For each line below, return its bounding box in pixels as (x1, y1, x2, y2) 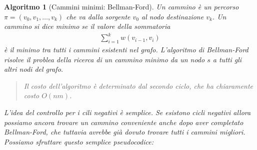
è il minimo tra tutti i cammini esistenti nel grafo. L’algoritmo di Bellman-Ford (4, 44, 248, 55)
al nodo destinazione (141, 11, 204, 21)
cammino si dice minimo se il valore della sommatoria (4, 21, 170, 31)
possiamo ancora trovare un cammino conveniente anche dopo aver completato (4, 117, 243, 127)
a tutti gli (212, 54, 242, 64)
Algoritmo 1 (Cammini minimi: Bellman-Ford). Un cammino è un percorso (4, 1, 239, 11)
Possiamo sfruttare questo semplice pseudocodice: (4, 136, 153, 147)
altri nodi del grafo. (4, 64, 63, 74)
